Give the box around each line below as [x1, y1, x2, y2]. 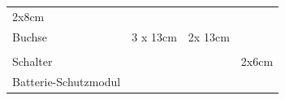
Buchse [12, 28, 48, 45]
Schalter [12, 52, 53, 69]
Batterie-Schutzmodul [12, 72, 121, 89]
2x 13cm [188, 28, 230, 45]
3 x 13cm [132, 28, 177, 45]
